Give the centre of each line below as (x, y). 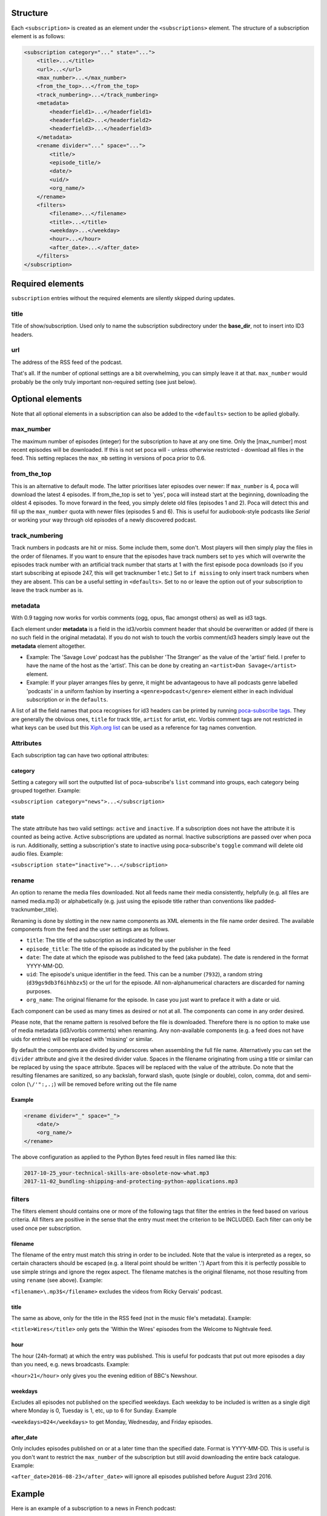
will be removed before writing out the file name (117, 1084)
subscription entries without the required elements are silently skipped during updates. (123, 298)
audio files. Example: (37, 854)
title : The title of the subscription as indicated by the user (101, 941)
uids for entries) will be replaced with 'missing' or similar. (82, 1039)
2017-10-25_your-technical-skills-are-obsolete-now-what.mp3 (117, 1173)
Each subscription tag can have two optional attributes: (80, 756)
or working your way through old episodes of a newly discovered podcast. (104, 520)
